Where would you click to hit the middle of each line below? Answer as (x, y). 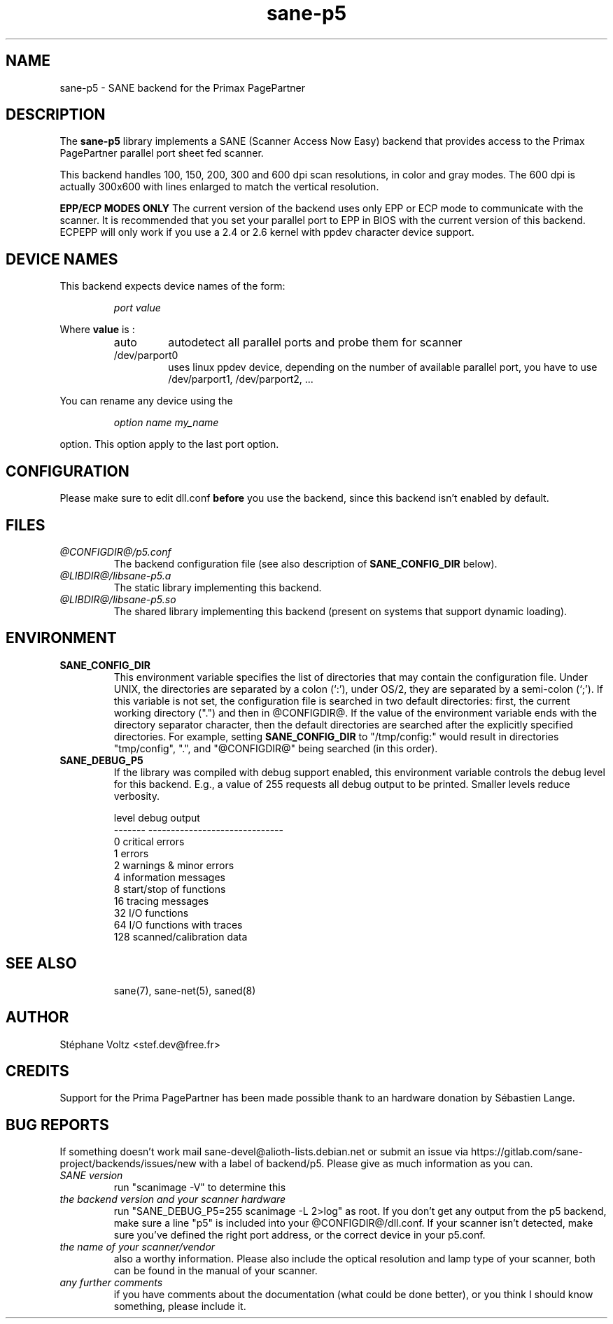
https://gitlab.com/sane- (527, 1152)
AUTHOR (37, 1017)
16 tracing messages (161, 901)
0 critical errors (149, 841)
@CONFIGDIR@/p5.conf (115, 551)
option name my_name (166, 423)
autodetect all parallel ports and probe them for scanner (315, 343)
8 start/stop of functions (170, 889)
